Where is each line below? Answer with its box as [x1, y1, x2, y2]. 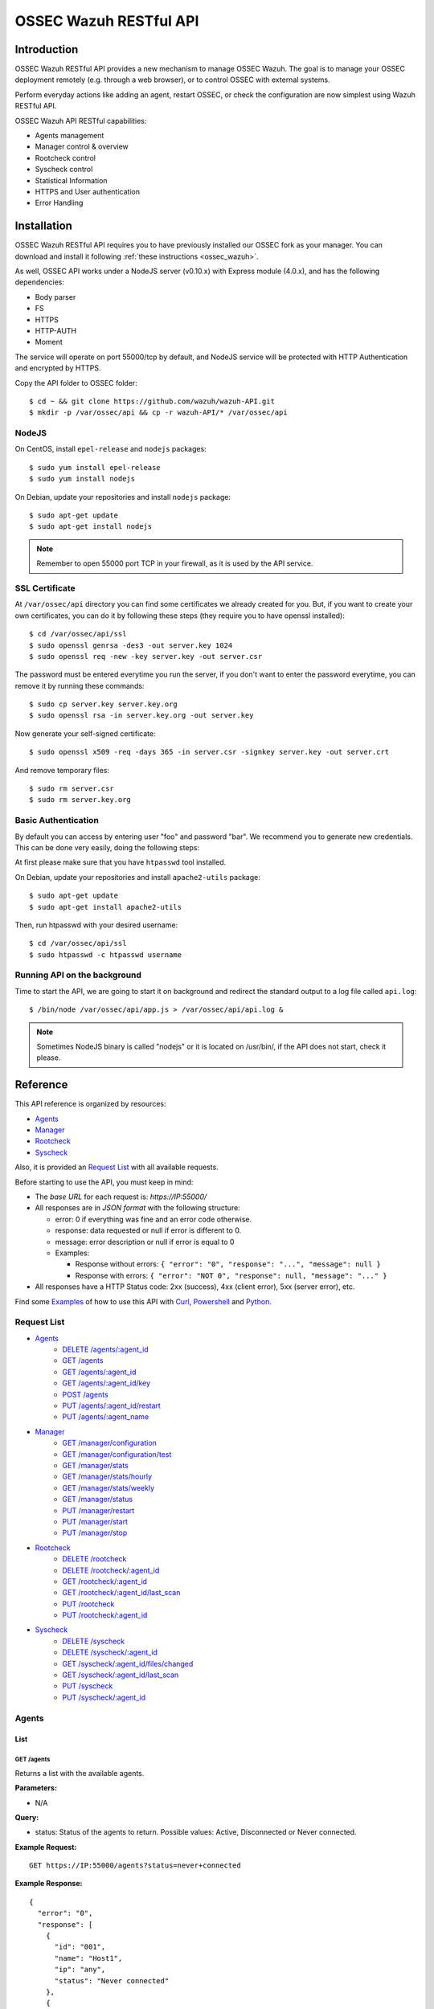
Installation [14, 219, 72, 233]
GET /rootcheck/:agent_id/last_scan [62, 1588, 181, 1598]
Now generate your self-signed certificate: [14, 728, 156, 739]
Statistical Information [35, 175, 108, 185]
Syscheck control [35, 165, 93, 174]
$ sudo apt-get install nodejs [29, 522, 153, 531]
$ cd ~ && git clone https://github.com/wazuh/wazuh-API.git [29, 396, 275, 406]
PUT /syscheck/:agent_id [62, 1692, 146, 1702]
